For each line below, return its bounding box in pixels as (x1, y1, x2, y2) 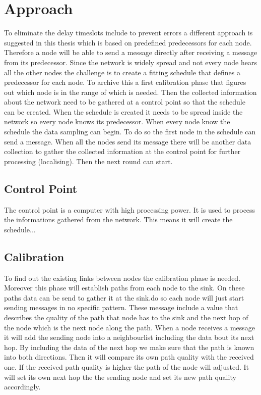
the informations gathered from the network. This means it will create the (4, 214, 233, 225)
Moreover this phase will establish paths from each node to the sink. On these (4, 282, 245, 293)
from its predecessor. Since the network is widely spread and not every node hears (4, 57, 257, 67)
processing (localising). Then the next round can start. (4, 156, 173, 166)
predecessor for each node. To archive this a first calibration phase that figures (4, 77, 246, 87)
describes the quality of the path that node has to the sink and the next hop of (4, 312, 248, 322)
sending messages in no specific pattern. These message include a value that (4, 302, 238, 313)
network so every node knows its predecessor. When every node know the (4, 116, 230, 127)
